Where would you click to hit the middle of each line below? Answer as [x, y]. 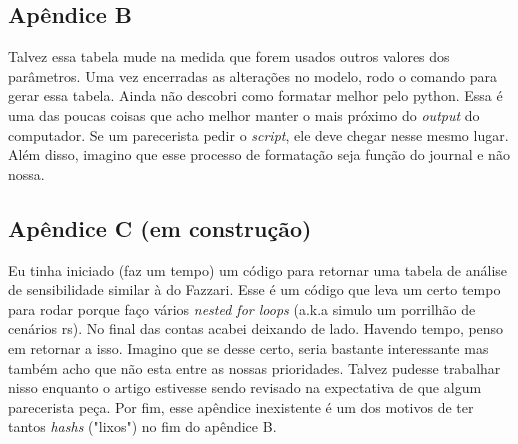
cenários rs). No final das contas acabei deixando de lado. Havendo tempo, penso [256, 328]
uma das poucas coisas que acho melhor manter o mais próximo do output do [244, 114]
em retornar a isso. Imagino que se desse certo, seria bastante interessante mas [248, 347]
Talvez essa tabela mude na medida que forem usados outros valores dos [229, 56]
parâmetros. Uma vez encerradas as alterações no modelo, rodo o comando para [252, 75]
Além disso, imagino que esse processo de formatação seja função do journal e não [259, 154]
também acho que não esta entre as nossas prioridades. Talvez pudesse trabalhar [254, 367]
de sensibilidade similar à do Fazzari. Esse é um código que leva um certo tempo [254, 289]
